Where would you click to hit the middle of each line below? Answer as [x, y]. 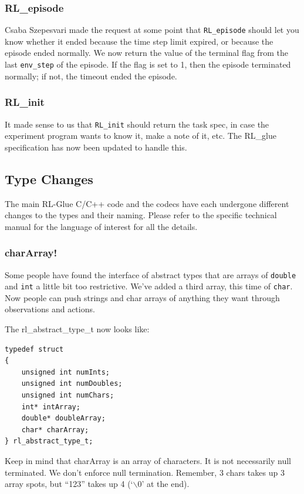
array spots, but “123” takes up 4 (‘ [69, 484]
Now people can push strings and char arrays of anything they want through [142, 297]
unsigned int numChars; [68, 395]
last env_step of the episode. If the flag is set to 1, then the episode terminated [148, 64]
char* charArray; [55, 430]
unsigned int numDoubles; [72, 384]
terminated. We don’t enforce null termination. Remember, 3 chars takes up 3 [145, 472]
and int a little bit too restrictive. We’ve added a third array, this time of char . [149, 286]
